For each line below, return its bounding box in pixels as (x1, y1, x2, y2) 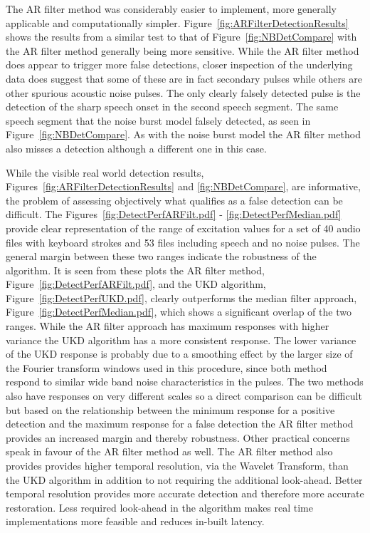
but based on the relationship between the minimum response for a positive (6, 402, 335, 417)
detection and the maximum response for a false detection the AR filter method (6, 416, 354, 431)
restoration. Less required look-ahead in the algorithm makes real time (6, 500, 313, 514)
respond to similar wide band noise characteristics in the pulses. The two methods (6, 374, 364, 389)
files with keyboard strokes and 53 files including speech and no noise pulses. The (6, 234, 360, 249)
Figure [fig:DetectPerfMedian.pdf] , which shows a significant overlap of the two (6, 304, 351, 319)
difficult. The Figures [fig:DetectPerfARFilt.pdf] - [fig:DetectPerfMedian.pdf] (6, 207, 342, 222)
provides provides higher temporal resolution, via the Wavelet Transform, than (6, 458, 349, 472)
